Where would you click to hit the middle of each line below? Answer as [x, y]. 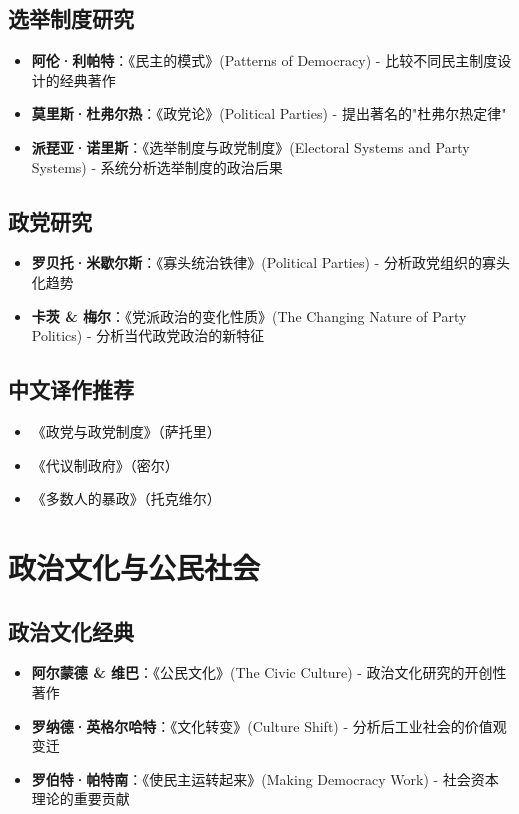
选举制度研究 [71, 18]
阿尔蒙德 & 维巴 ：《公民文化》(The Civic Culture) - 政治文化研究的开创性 [269, 672]
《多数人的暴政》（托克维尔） [126, 498]
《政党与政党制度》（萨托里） [126, 430]
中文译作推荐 [71, 389]
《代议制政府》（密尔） [105, 464]
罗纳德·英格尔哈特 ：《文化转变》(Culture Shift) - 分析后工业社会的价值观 [269, 725]
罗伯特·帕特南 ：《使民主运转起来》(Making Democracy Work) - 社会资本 [265, 778]
